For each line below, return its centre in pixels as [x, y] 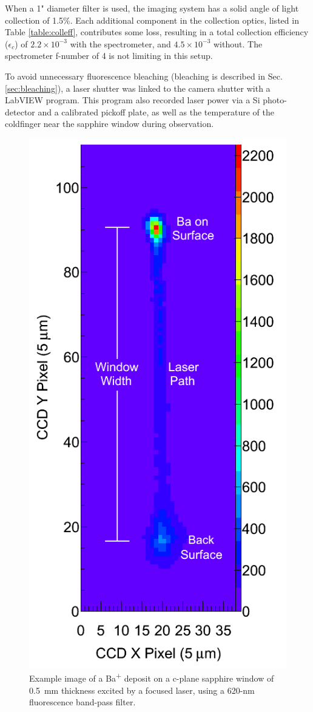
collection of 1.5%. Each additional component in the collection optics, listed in [152, 20]
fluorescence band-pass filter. [82, 702]
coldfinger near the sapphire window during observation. [109, 124]
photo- [275, 100]
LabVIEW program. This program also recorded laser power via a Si [133, 100]
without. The [238, 43]
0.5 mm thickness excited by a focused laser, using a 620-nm [142, 690]
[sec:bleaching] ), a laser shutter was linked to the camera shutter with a [138, 88]
